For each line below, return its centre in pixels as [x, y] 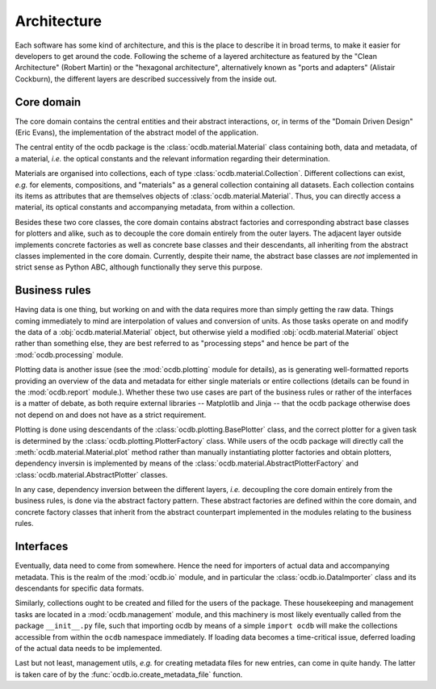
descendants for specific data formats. [80, 588]
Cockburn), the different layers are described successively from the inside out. [146, 79]
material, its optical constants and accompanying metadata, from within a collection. [155, 207]
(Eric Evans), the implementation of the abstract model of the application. [136, 132]
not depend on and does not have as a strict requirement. [111, 415]
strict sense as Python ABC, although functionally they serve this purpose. [138, 267]
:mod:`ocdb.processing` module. [69, 354]
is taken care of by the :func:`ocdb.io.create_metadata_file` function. [129, 674]
